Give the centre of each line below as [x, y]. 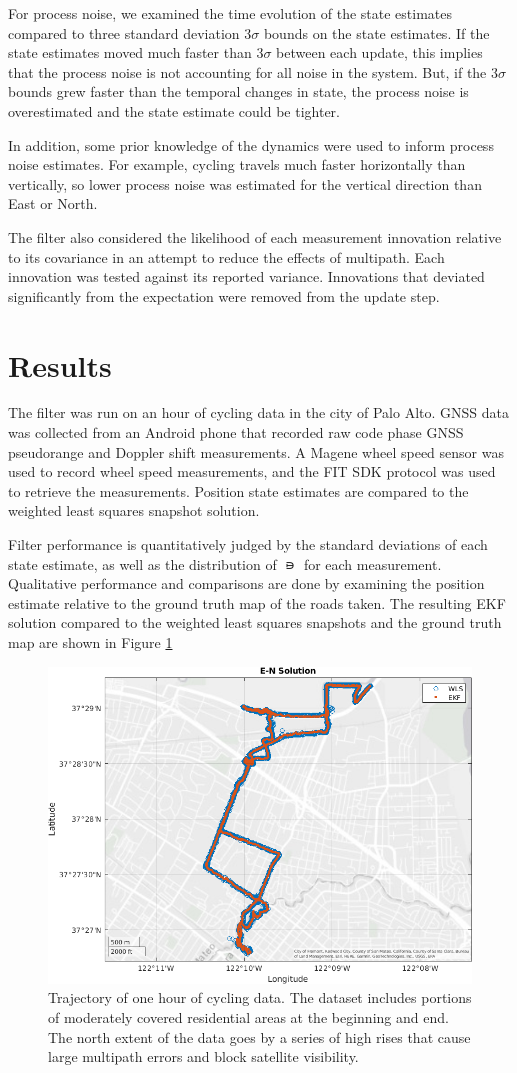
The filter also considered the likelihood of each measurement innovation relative [255, 236]
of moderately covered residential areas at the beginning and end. [248, 1016]
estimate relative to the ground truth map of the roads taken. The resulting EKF [257, 602]
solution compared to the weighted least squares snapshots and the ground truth [255, 622]
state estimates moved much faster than [130, 52]
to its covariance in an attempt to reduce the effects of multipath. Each [226, 256]
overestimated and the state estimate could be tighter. [174, 110]
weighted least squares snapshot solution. [134, 510]
